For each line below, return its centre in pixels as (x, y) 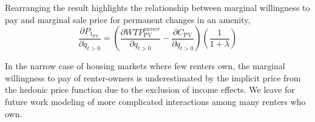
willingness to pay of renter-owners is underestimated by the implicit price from (153, 77)
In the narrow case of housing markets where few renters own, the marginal (145, 66)
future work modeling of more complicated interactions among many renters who (155, 101)
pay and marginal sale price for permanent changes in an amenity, (128, 19)
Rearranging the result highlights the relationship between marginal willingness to (157, 7)
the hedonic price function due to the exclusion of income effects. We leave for (150, 90)
